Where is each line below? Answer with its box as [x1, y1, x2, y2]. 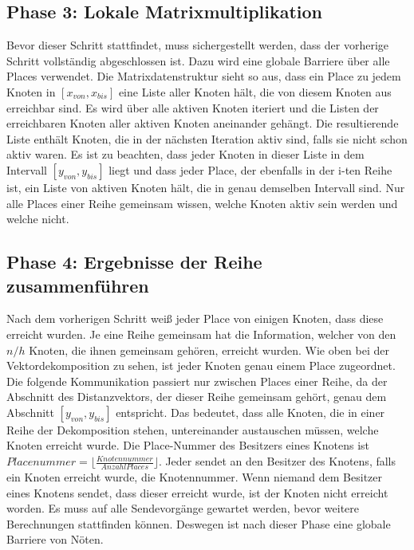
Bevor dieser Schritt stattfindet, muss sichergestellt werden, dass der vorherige [6, 37, 389, 53]
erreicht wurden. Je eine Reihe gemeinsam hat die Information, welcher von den [6, 325, 396, 342]
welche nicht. [6, 210, 69, 227]
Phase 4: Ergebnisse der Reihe [6, 249, 262, 274]
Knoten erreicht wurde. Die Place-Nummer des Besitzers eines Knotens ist [6, 437, 369, 454]
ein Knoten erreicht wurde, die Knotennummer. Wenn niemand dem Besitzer [6, 468, 383, 485]
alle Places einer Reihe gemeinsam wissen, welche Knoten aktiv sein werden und [6, 194, 398, 211]
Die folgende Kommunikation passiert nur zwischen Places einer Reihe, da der [6, 372, 388, 389]
